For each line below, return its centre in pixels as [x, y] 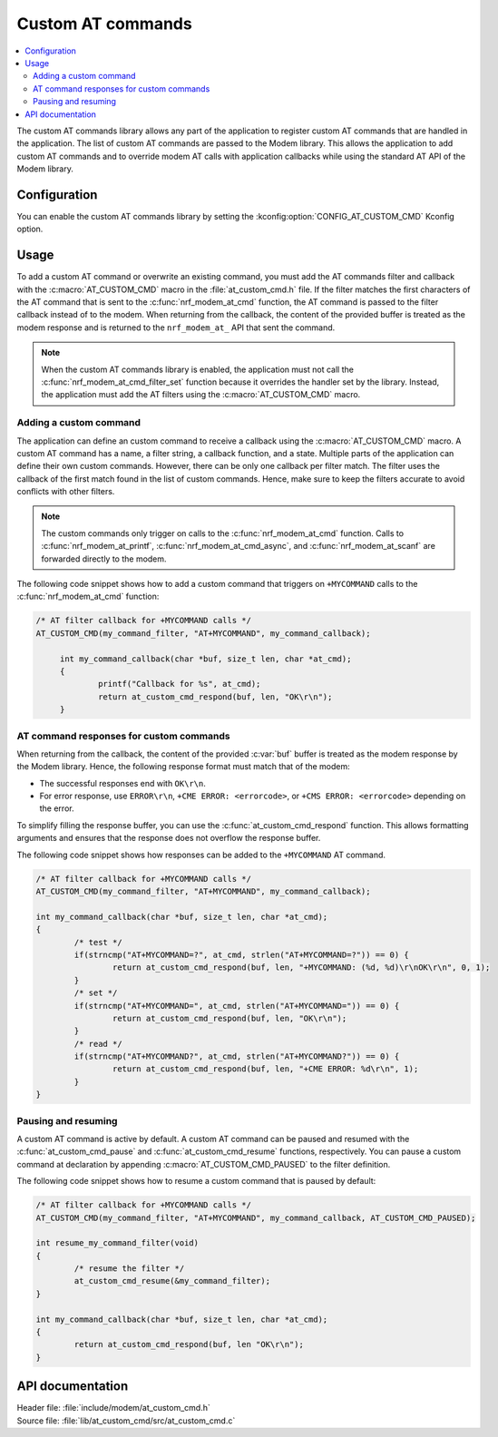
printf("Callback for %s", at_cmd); [180, 684]
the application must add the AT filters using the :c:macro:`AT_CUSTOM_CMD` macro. [201, 395]
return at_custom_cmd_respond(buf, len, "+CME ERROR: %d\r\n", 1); [265, 1069]
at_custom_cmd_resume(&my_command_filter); [172, 1281]
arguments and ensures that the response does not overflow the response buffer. [169, 838]
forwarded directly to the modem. [104, 559]
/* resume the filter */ [129, 1269]
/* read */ [98, 1044]
